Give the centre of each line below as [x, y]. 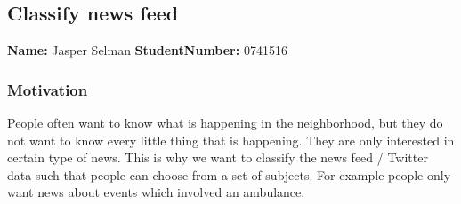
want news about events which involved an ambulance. [156, 192]
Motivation [48, 89]
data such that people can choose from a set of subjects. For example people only [229, 174]
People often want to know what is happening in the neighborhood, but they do [225, 123]
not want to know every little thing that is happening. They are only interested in [231, 140]
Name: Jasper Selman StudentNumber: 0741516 [147, 50]
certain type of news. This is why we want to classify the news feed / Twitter [218, 157]
